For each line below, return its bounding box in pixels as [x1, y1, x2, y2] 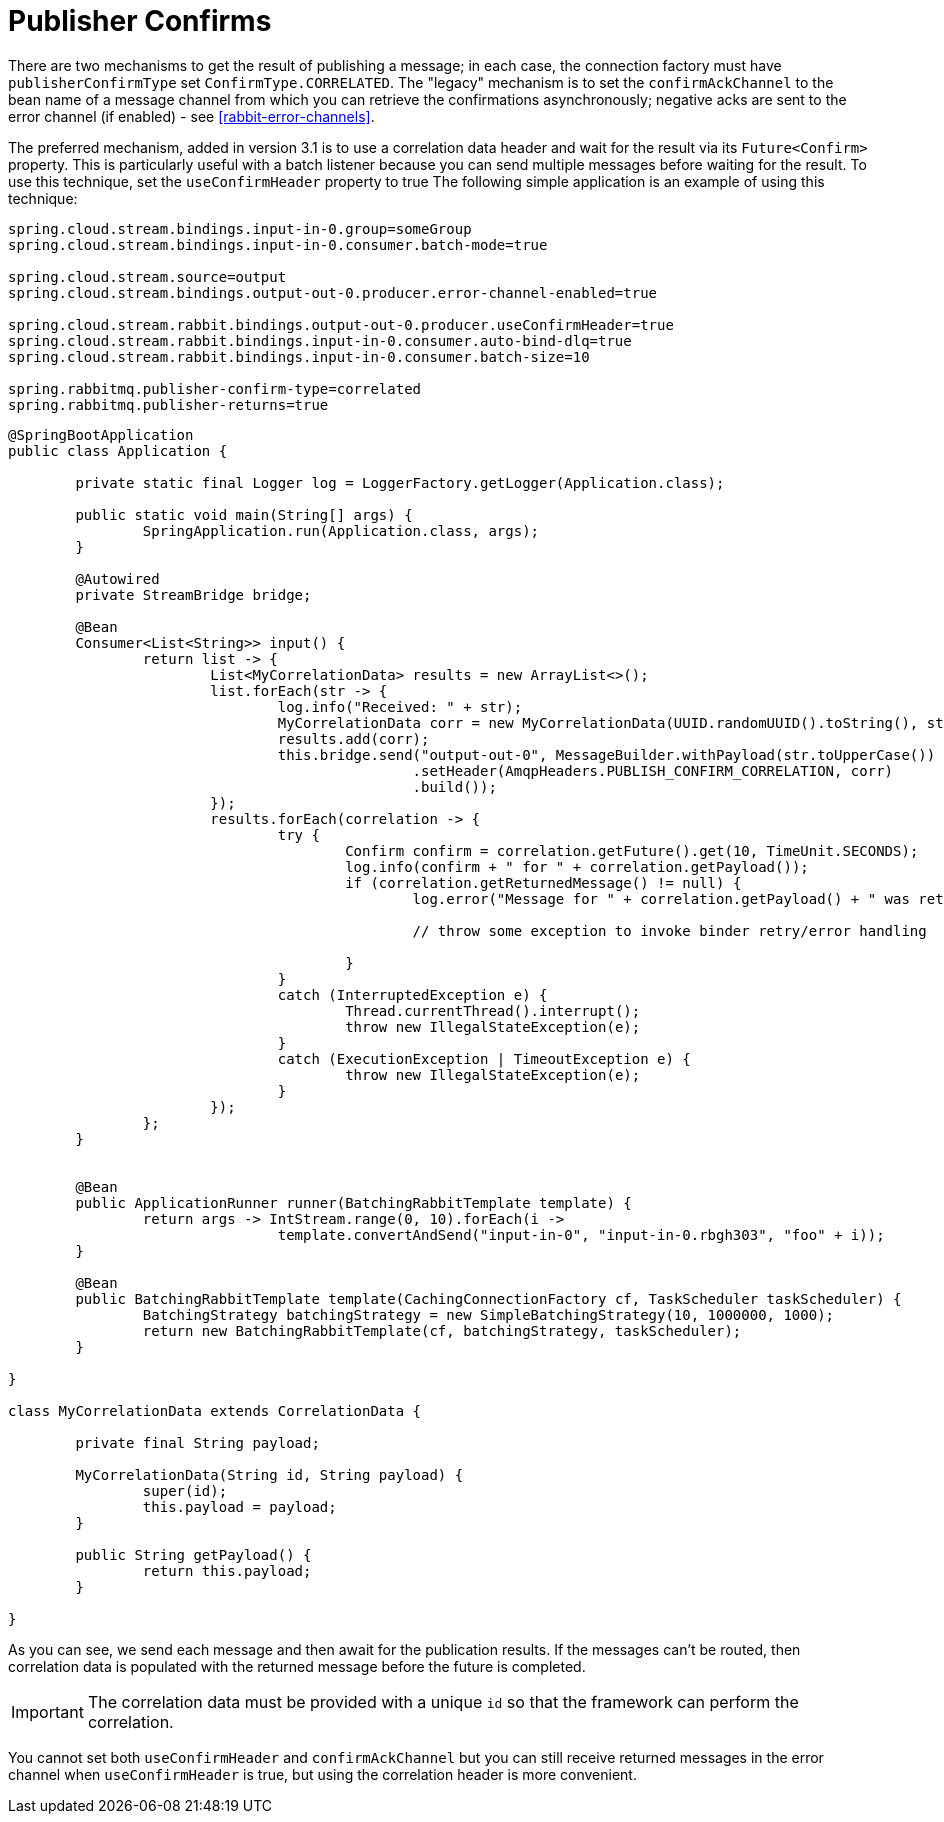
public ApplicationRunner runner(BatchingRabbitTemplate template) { [75, 1194, 632, 1211]
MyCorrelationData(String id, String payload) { [75, 1466, 464, 1483]
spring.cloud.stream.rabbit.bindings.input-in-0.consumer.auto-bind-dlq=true [8, 332, 632, 349]
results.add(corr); [277, 730, 430, 747]
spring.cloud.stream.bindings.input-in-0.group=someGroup [8, 220, 472, 237]
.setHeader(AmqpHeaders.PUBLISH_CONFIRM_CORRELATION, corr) [412, 762, 894, 779]
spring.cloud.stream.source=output [8, 268, 287, 285]
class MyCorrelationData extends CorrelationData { [8, 1402, 422, 1419]
